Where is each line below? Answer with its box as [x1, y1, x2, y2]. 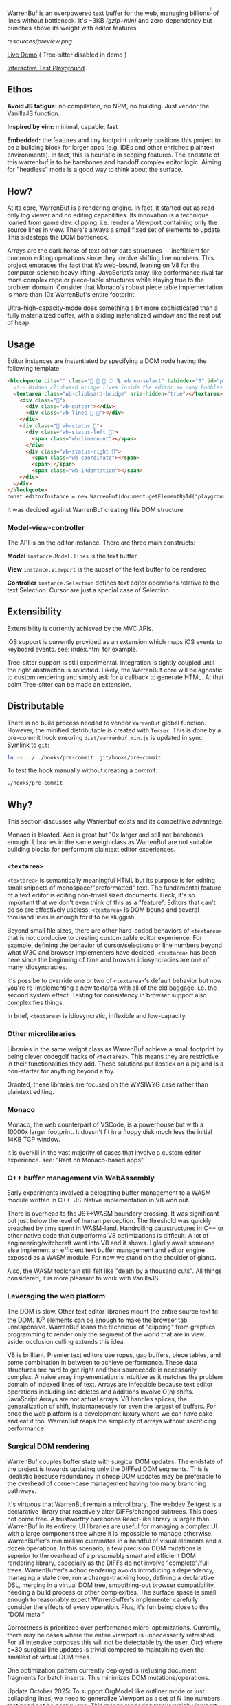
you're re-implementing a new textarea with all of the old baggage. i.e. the [7, 984, 217, 992]
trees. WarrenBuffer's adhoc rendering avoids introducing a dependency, [7, 1566, 214, 1574]
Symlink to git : [7, 741, 50, 749]
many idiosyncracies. [7, 963, 67, 971]
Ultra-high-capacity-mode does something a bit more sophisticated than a [7, 304, 219, 312]
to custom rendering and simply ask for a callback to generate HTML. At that [7, 673, 224, 681]
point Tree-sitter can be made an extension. [7, 680, 132, 688]
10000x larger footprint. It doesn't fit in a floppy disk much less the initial [7, 1127, 212, 1136]
